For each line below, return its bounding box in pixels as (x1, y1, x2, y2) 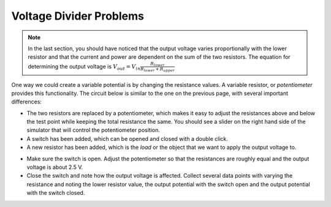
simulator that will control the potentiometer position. (26, 126, 161, 134)
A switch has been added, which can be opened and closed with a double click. (26, 135, 228, 142)
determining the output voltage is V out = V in (28, 62, 141, 72)
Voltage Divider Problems (11, 9, 144, 23)
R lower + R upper (140, 66, 175, 73)
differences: (11, 98, 42, 105)
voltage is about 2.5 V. (26, 164, 83, 171)
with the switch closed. (26, 189, 85, 197)
